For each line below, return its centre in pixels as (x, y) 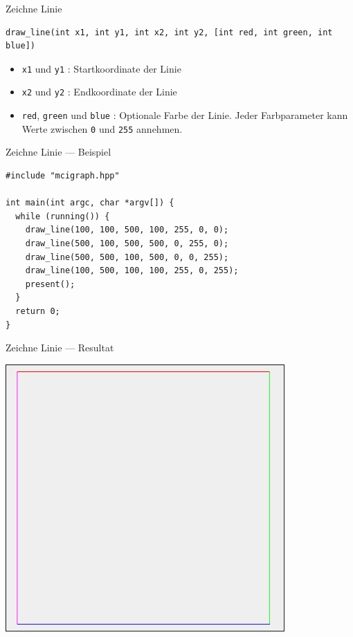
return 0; (38, 311)
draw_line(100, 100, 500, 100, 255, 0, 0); (127, 230)
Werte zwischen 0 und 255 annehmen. (102, 128)
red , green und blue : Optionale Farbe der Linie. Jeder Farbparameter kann (185, 115)
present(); (50, 284)
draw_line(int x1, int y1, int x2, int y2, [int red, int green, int (169, 32)
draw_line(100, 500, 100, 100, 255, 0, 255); (132, 271)
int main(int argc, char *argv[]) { (90, 203)
